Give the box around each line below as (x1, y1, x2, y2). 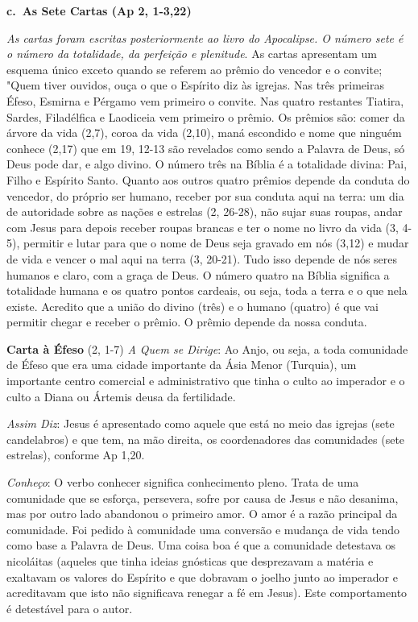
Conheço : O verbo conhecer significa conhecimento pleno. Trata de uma (6, 474, 359, 491)
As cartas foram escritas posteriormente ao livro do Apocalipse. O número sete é (6, 29, 404, 46)
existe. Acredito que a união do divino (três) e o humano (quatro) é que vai (6, 297, 379, 314)
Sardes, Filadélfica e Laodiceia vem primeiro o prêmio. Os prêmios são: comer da (6, 108, 405, 125)
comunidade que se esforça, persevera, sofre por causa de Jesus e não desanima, (6, 489, 399, 506)
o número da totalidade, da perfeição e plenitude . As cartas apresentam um (6, 45, 377, 62)
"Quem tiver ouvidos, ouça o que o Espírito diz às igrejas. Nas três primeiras (6, 77, 384, 93)
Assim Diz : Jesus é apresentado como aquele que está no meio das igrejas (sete (6, 415, 395, 432)
